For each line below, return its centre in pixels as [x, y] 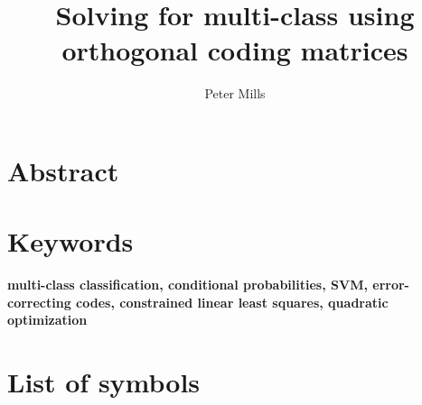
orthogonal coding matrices [235, 50]
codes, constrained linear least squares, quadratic [232, 302]
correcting [39, 302]
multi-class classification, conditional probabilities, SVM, [188, 285]
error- [391, 285]
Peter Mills [235, 93]
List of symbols [104, 382]
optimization [47, 320]
